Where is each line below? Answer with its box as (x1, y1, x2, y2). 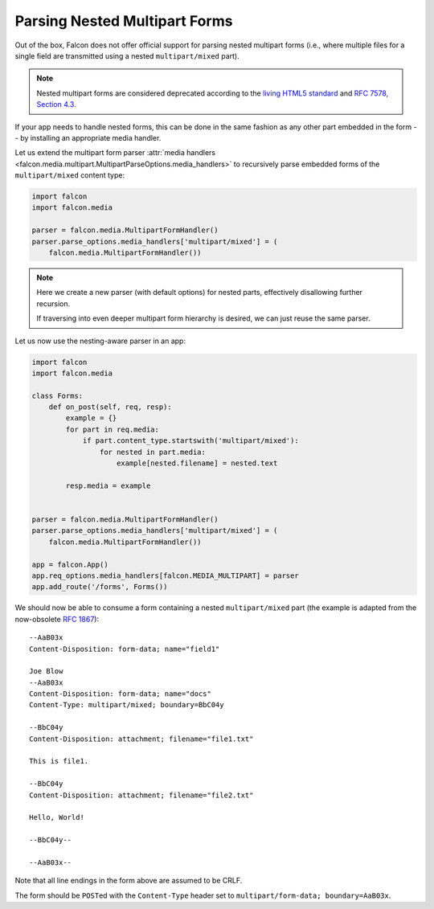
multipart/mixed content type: (14, 170, 125, 180)
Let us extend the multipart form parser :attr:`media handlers (14, 148, 216, 158)
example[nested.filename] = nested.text (117, 459, 278, 468)
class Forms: (31, 391, 84, 400)
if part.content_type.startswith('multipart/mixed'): (82, 436, 299, 445)
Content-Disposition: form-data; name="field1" (29, 644, 220, 653)
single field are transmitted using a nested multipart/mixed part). (14, 51, 240, 60)
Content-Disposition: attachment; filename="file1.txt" (29, 734, 254, 743)
